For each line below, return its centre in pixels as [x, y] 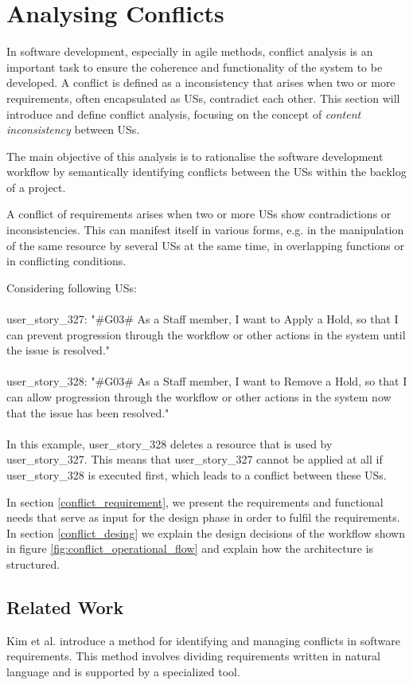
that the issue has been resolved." [88, 412]
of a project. [36, 187]
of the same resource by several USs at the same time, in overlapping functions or [205, 245]
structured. [33, 564]
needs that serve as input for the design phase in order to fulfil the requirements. [203, 517]
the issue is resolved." [58, 350]
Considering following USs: [72, 287]
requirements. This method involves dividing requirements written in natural [193, 656]
